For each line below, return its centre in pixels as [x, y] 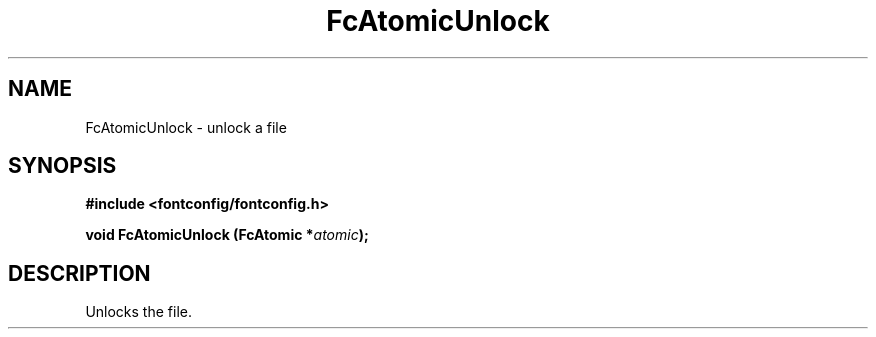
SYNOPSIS [62, 166]
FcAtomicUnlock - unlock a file [186, 127]
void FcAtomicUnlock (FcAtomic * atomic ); [227, 235]
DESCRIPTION [79, 273]
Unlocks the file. [138, 312]
